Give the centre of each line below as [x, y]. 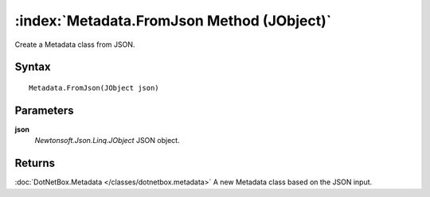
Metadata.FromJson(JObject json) [94, 88]
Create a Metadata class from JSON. [75, 44]
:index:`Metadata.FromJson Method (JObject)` [173, 21]
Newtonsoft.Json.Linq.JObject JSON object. [107, 141]
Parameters [44, 110]
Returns [35, 163]
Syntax [33, 67]
